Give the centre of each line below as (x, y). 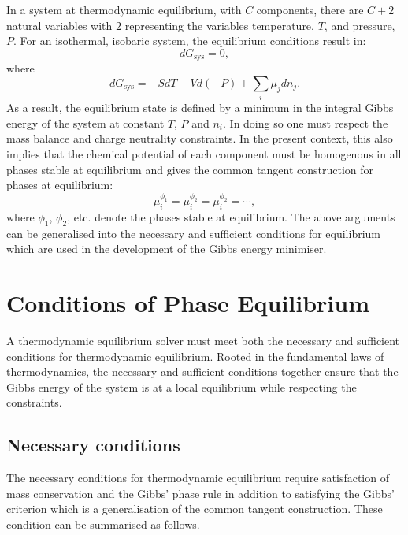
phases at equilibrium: (60, 185)
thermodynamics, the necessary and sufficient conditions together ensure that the (202, 372)
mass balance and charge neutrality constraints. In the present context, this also (200, 138)
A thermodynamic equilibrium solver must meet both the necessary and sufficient (203, 341)
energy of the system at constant (85, 123)
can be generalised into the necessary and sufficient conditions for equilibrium (193, 233)
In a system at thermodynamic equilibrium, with (124, 9)
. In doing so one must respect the (306, 123)
